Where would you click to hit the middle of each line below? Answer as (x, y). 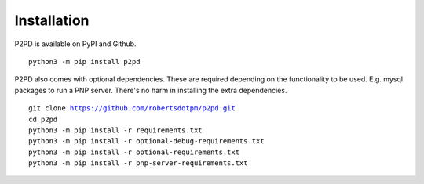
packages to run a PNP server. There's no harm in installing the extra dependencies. (151, 90)
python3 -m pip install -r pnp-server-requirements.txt (138, 163)
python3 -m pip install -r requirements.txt (116, 130)
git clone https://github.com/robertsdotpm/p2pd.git (132, 108)
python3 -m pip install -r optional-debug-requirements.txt (146, 141)
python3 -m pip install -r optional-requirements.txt (134, 152)
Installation (52, 20)
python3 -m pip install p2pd (84, 61)
